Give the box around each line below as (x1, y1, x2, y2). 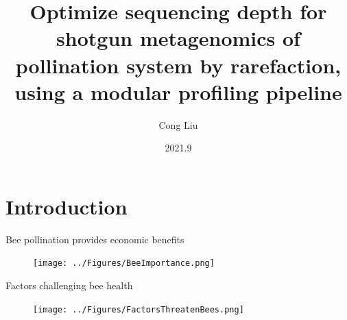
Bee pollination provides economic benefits (5, 232, 184, 246)
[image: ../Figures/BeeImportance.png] (33, 258, 215, 269)
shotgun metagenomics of (56, 24, 300, 52)
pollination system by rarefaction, (15, 51, 342, 79)
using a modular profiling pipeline (14, 77, 342, 106)
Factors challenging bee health (5, 278, 133, 293)
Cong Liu (158, 117, 198, 132)
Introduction (5, 192, 128, 220)
